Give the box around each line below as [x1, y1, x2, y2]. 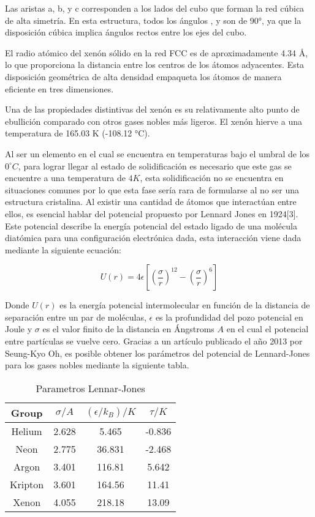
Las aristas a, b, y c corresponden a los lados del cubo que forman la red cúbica [5, 2, 305, 14]
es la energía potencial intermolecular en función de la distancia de [59, 299, 310, 311]
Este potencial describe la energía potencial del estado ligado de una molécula [5, 219, 297, 232]
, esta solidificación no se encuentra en [140, 171, 284, 184]
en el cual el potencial [226, 322, 309, 335]
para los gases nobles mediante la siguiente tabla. [5, 359, 189, 371]
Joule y [5, 322, 32, 335]
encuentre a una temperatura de [5, 171, 126, 184]
